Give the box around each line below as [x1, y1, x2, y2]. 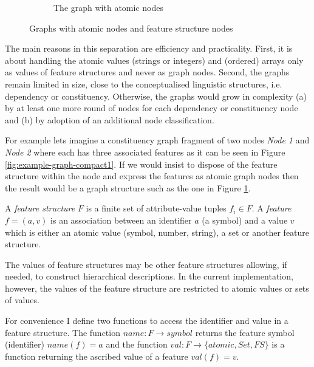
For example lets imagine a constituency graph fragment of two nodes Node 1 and [5, 134, 310, 146]
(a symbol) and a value [202, 213, 288, 226]
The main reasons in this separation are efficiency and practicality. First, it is [5, 42, 293, 55]
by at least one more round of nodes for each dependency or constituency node [5, 101, 298, 114]
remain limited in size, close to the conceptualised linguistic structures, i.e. [5, 77, 282, 90]
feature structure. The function [5, 326, 120, 338]
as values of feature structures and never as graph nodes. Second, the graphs [5, 66, 290, 78]
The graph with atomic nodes [53, 1, 163, 13]
